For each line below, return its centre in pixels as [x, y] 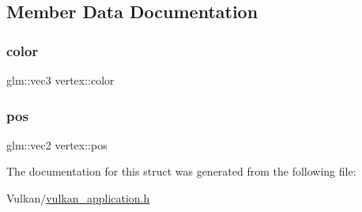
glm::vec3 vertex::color [60, 80]
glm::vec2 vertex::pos [57, 144]
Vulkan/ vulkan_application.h [78, 198]
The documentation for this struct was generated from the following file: [181, 171]
